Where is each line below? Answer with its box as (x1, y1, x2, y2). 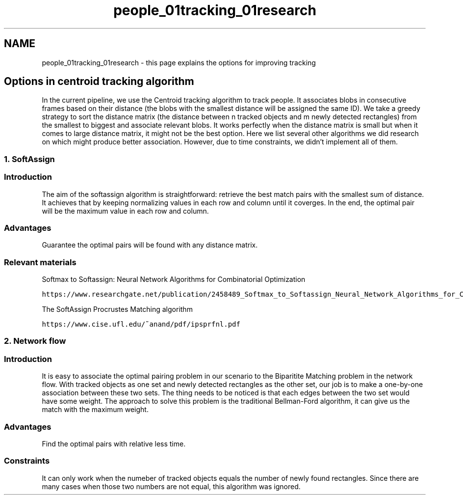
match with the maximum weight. (42, 405, 149, 414)
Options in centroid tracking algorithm (4, 75, 194, 88)
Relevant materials (4, 257, 77, 267)
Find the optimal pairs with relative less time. (42, 439, 186, 448)
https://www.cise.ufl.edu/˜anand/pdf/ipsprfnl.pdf (42, 320, 240, 329)
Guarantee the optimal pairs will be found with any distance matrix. (42, 241, 258, 249)
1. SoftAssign (4, 154, 55, 164)
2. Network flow (4, 336, 66, 346)
